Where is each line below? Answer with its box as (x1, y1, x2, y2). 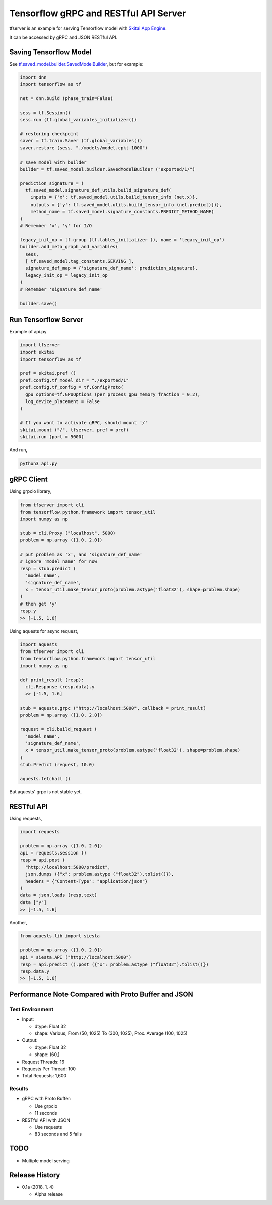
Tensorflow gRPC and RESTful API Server (9, 8, 186, 19)
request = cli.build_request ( (20, 726, 98, 732)
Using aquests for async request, (9, 628, 78, 634)
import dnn (20, 74, 47, 80)
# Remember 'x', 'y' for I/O (20, 223, 92, 229)
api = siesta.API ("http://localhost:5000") (20, 955, 132, 960)
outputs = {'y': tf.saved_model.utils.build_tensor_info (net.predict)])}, (30, 202, 222, 207)
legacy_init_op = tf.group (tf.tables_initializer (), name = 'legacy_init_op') (20, 237, 225, 242)
